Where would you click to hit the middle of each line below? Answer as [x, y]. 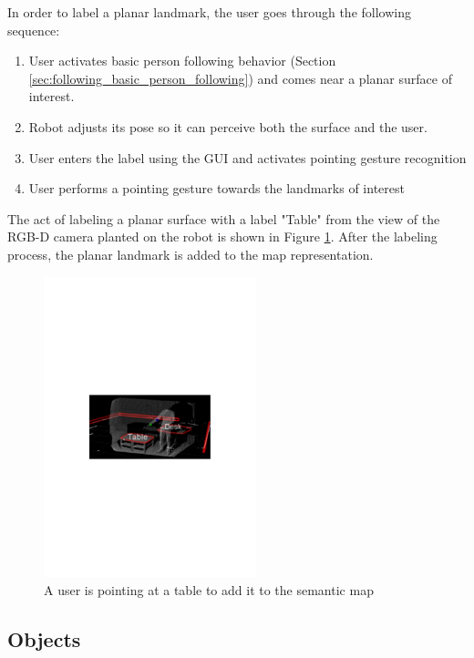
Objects [44, 638]
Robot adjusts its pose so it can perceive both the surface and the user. [228, 126]
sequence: [34, 30]
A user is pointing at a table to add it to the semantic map [209, 589]
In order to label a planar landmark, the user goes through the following [209, 12]
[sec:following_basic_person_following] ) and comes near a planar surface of [240, 78]
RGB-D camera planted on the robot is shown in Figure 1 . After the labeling [222, 236]
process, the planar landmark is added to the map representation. [191, 254]
